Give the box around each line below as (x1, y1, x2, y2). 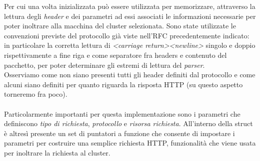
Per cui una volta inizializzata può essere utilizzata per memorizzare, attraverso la (4, 1, 255, 11)
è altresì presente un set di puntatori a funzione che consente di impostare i (4, 128, 235, 138)
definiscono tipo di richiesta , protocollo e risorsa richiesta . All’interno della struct (4, 118, 253, 129)
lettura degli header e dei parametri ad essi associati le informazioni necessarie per (4, 10, 256, 21)
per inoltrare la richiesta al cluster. (4, 147, 110, 158)
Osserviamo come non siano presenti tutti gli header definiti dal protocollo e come (4, 69, 255, 80)
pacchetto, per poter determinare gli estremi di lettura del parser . (4, 59, 205, 70)
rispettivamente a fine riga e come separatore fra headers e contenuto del (4, 49, 227, 60)
